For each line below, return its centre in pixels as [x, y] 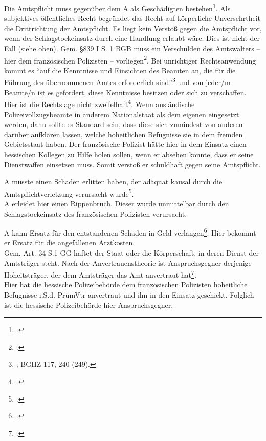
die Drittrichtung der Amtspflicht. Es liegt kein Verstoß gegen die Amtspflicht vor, [133, 28]
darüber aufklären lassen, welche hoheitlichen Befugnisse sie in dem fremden [124, 134]
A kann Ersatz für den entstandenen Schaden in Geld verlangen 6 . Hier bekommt [130, 232]
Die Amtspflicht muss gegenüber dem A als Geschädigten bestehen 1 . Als [117, 7]
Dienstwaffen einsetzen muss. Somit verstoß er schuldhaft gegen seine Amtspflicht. [132, 164]
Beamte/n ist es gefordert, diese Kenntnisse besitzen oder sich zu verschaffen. [125, 92]
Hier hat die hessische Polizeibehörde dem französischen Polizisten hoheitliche [126, 285]
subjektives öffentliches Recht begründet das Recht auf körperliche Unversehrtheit [132, 18]
